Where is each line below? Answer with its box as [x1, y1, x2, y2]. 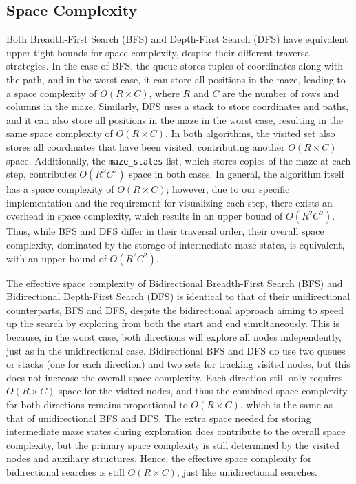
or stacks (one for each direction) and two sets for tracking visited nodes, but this [6, 357, 350, 371]
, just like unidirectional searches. [176, 464, 318, 478]
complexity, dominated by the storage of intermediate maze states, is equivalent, [6, 237, 345, 251]
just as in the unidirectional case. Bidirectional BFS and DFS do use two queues [6, 343, 346, 357]
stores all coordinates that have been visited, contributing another [6, 139, 285, 154]
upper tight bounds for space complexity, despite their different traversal [6, 45, 313, 59]
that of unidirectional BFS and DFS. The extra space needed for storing [6, 410, 311, 425]
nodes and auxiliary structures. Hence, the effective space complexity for [6, 451, 312, 465]
